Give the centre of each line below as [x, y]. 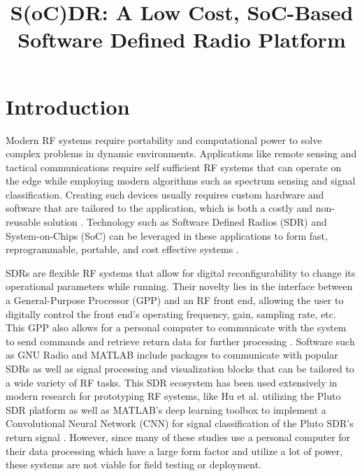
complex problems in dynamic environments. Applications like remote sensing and [181, 153]
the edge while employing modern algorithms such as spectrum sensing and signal [181, 181]
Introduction [68, 106]
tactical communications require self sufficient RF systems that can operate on [174, 167]
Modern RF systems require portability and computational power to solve [164, 139]
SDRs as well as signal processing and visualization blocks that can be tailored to [180, 368]
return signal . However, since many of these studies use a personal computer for [178, 437]
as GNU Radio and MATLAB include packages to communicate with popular [172, 355]
